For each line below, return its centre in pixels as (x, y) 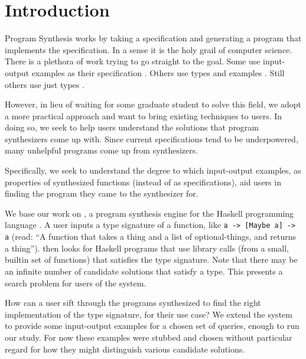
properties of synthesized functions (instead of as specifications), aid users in (143, 182)
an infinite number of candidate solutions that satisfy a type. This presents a (144, 271)
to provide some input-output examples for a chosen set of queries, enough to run (152, 326)
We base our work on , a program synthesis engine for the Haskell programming (149, 213)
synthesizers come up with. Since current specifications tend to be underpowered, (152, 138)
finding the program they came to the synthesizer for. (102, 193)
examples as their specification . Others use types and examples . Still (158, 72)
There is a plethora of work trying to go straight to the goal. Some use (133, 61)
